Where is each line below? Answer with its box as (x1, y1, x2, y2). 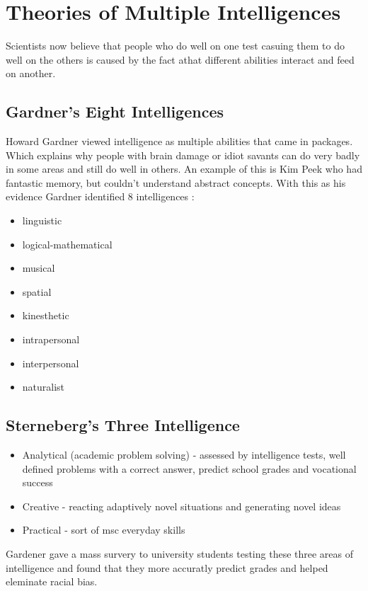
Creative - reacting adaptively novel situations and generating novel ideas (22, 498, 341, 513)
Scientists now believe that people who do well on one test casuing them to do (6, 38, 345, 53)
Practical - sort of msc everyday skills (22, 522, 185, 537)
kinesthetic (22, 308, 69, 323)
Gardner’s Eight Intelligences (6, 101, 224, 122)
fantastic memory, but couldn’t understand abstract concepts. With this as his (6, 175, 346, 190)
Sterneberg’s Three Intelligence (6, 414, 240, 436)
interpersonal (22, 355, 79, 370)
